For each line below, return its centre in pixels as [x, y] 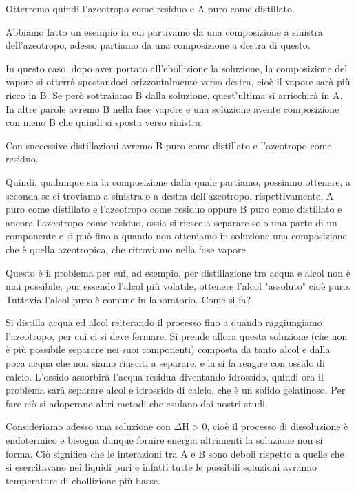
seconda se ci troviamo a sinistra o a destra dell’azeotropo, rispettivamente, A [170, 195]
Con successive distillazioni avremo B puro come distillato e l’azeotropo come [169, 145]
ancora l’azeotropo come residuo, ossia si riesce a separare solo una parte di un [171, 222]
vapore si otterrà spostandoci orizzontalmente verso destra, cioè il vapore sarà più [178, 82]
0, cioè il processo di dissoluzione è [275, 426]
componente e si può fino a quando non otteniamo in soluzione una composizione [176, 236]
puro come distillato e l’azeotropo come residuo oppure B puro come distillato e [174, 209]
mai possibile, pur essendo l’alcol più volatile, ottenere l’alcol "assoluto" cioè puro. [178, 286]
